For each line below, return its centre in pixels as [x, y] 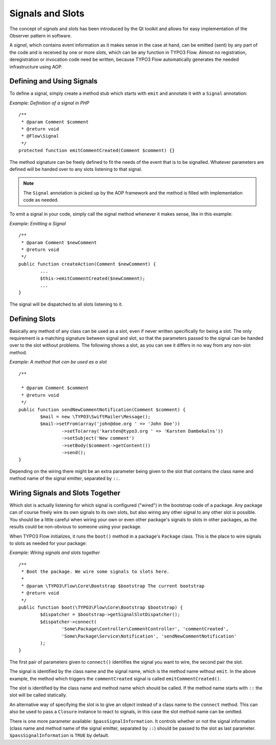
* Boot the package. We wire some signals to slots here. [95, 572]
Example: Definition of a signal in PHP [49, 103]
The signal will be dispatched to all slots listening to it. [66, 304]
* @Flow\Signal [40, 136]
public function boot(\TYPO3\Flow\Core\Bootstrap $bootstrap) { [101, 608]
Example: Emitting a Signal [38, 223]
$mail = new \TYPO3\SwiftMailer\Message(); [95, 417]
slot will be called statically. [38, 695]
